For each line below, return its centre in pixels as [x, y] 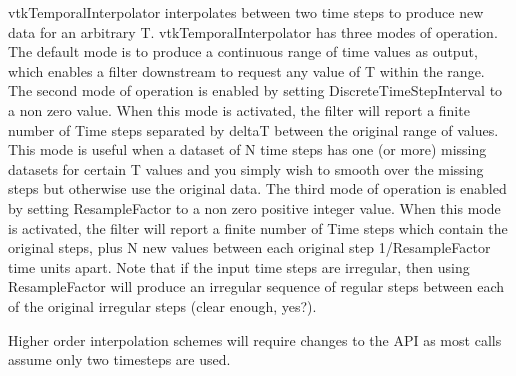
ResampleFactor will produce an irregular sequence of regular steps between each [256, 286]
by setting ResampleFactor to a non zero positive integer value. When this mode [254, 207]
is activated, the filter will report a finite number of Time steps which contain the [258, 227]
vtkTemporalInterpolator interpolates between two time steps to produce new [246, 12]
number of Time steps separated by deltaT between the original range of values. [253, 129]
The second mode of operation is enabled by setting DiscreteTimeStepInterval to [255, 90]
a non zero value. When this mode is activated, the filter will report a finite [239, 109]
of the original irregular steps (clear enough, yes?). [162, 305]
